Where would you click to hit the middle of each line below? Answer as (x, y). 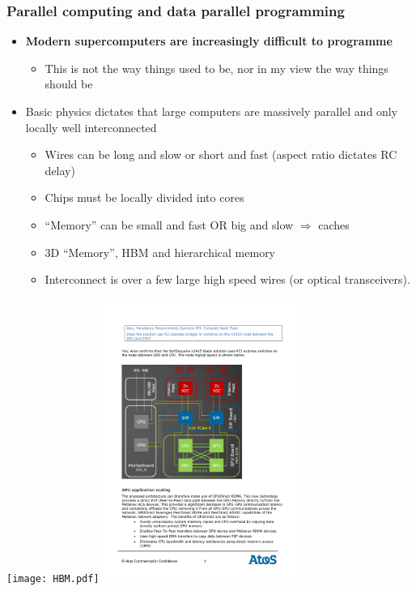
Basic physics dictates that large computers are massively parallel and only (212, 111)
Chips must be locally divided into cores (144, 197)
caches (334, 224)
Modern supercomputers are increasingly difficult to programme (209, 41)
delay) (60, 170)
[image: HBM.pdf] (53, 579)
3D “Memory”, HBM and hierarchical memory (160, 252)
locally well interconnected (91, 127)
